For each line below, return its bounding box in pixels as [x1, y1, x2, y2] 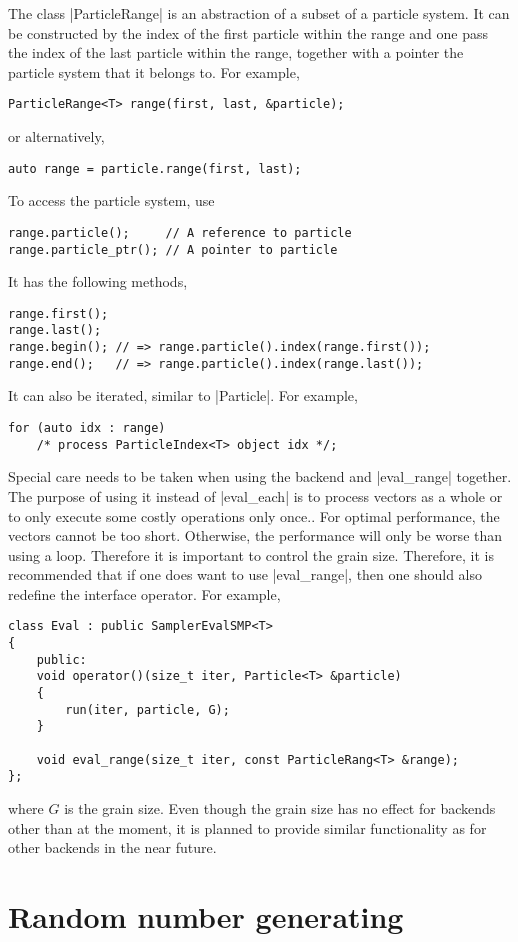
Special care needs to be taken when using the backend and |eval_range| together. [8, 466, 512, 487]
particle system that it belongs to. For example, [8, 61, 300, 82]
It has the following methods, [8, 271, 188, 292]
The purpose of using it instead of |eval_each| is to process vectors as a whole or [8, 485, 503, 506]
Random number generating [8, 896, 404, 936]
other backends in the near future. [8, 837, 217, 858]
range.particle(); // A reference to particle [8, 225, 352, 240]
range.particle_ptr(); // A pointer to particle [8, 242, 338, 257]
